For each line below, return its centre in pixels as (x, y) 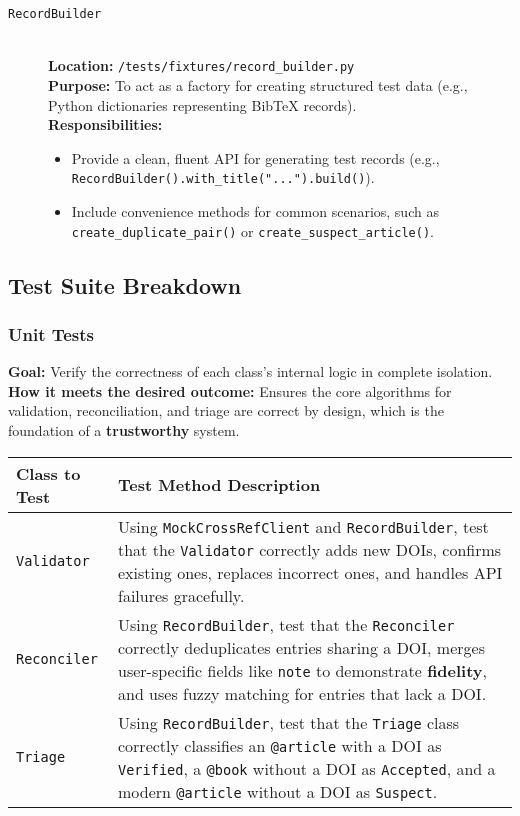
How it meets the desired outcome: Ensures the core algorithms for (230, 390)
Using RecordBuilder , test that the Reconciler (286, 624)
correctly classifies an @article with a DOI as (279, 745)
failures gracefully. (181, 595)
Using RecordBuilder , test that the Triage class (288, 722)
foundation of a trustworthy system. (124, 429)
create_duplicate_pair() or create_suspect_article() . (252, 230)
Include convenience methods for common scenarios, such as (255, 210)
